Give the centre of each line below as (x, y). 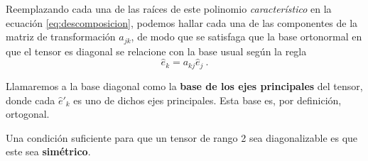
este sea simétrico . (48, 151)
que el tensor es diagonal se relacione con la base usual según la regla (156, 51)
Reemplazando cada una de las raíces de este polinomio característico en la (169, 9)
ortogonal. (28, 114)
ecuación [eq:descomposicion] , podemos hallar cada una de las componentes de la (182, 22)
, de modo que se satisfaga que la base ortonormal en (247, 37)
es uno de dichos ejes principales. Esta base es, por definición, (207, 100)
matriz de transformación (61, 37)
